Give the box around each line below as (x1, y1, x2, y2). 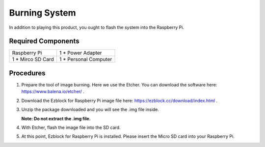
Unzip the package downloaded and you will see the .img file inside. (21, 106, 159, 112)
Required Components (9, 37, 79, 45)
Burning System (9, 7, 76, 18)
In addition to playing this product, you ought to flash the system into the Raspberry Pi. (9, 24, 184, 30)
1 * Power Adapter (59, 49, 102, 56)
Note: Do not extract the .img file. (21, 115, 91, 122)
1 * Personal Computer (59, 56, 112, 63)
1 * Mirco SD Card (12, 56, 54, 63)
